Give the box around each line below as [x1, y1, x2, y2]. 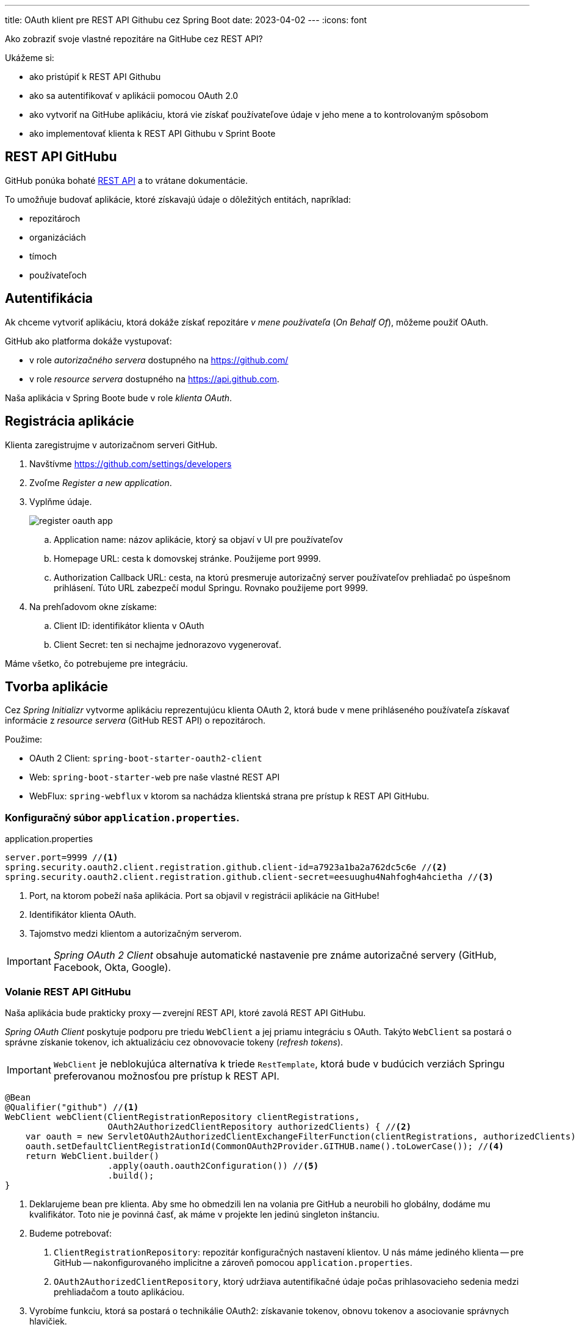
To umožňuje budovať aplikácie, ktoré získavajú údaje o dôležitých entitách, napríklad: [5, 194, 351, 205]
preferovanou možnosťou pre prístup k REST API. [53, 1069, 279, 1082]
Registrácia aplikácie [5, 413, 134, 429]
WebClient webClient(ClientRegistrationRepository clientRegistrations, [5, 1111, 360, 1122]
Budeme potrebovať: [29, 1227, 112, 1238]
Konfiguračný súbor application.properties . [5, 811, 240, 824]
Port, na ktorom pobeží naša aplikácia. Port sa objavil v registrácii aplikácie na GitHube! [29, 890, 380, 901]
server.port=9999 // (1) [5, 852, 118, 863]
